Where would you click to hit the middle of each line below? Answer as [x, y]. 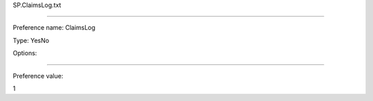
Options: [25, 53]
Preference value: [38, 75]
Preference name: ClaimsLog [54, 28]
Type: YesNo [31, 40]
